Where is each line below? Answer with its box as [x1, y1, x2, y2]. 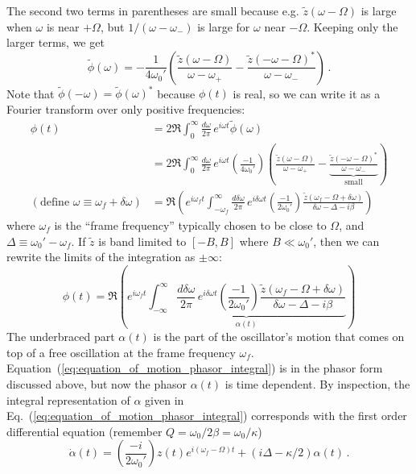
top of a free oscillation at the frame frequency [6, 343, 236, 360]
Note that [6, 85, 55, 102]
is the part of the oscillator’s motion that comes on [153, 328, 405, 345]
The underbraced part [6, 328, 115, 345]
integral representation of [6, 391, 130, 408]
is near [46, 18, 80, 35]
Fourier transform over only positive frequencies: [6, 100, 245, 117]
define [39, 196, 70, 208]
